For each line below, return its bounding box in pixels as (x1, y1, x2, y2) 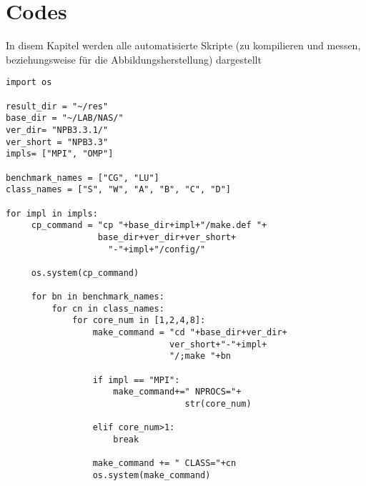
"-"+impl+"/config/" (108, 244, 206, 254)
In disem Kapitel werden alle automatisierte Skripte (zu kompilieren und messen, (6, 38, 361, 53)
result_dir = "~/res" (6, 101, 109, 111)
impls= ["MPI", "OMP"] (6, 149, 114, 159)
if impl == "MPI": (92, 375, 180, 385)
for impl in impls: (6, 208, 98, 219)
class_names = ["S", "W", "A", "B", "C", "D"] (6, 184, 231, 195)
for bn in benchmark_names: (31, 292, 164, 302)
